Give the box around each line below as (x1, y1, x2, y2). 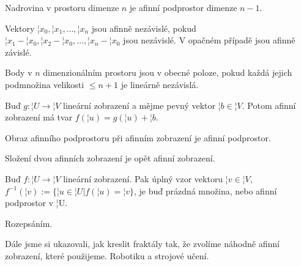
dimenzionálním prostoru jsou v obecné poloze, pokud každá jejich (43, 66, 292, 79)
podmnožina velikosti (5, 78, 84, 91)
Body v (5, 66, 32, 79)
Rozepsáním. (5, 216, 53, 229)
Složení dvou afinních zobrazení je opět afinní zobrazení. (5, 152, 215, 164)
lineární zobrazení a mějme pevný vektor (63, 98, 216, 111)
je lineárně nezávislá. (121, 78, 199, 91)
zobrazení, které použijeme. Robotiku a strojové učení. (5, 249, 209, 262)
